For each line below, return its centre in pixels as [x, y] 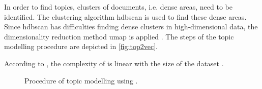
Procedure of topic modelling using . [81, 80]
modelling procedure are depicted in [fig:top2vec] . [81, 46]
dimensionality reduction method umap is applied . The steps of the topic [119, 36]
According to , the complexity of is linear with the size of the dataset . [114, 63]
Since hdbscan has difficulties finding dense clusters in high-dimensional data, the [131, 27]
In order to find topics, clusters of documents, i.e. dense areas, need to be [118, 7]
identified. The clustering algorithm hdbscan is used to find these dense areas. [125, 16]
